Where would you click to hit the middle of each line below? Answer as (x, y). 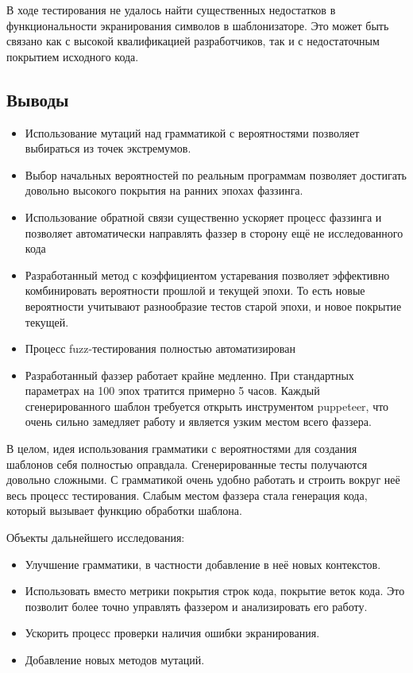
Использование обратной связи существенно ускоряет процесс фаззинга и (203, 217)
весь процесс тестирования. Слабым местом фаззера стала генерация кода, (187, 495)
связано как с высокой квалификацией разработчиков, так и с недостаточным (193, 41)
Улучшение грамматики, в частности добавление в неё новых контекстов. (203, 564)
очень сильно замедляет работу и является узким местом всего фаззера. (198, 422)
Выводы (38, 99)
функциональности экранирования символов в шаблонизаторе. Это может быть (198, 25)
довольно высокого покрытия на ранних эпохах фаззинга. (164, 190)
